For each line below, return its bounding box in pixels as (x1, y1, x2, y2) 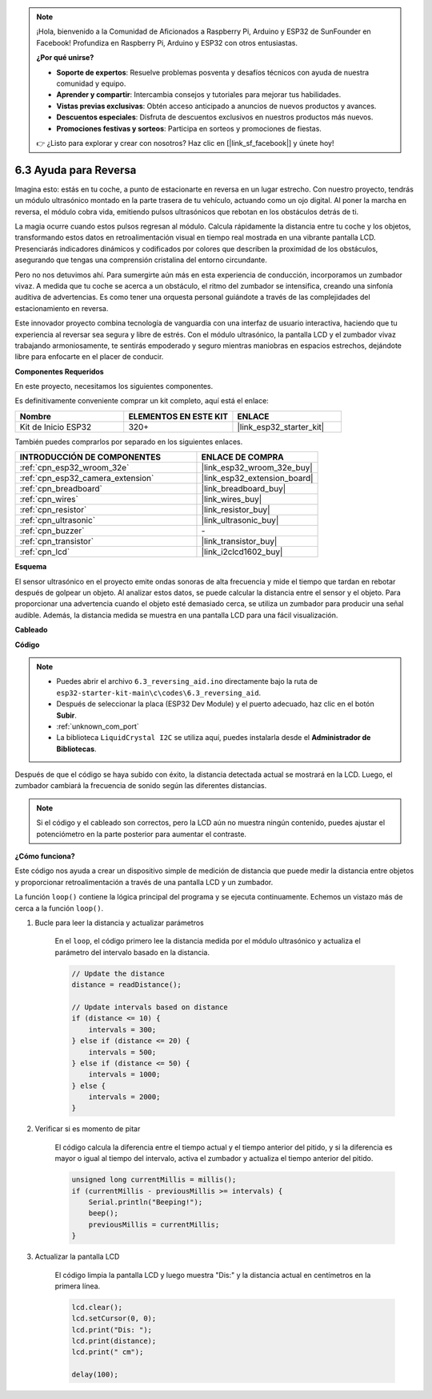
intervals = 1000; (88, 1070, 161, 1079)
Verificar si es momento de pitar (34, 1124, 141, 1134)
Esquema (14, 562, 47, 572)
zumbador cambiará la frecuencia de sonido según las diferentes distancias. (14, 781, 267, 790)
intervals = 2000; (88, 1093, 161, 1102)
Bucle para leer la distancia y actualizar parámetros (34, 918, 204, 928)
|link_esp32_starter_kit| (237, 421, 325, 432)
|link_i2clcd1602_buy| (201, 546, 283, 557)
